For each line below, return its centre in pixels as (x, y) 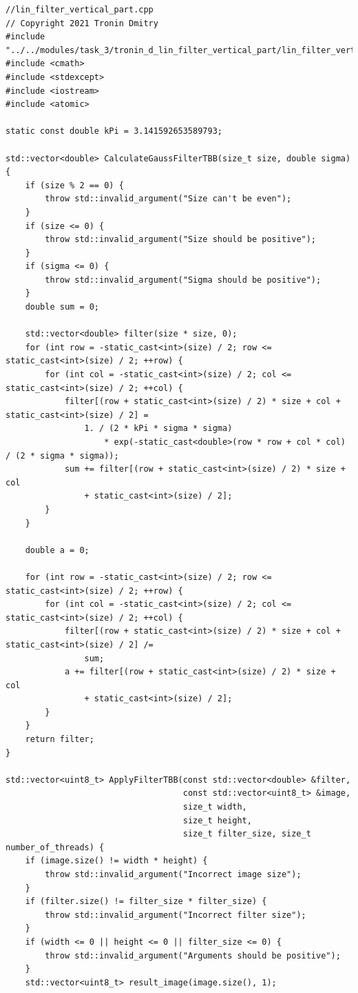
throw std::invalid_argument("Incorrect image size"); (173, 874)
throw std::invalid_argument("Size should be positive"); (181, 240)
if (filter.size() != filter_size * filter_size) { (146, 902)
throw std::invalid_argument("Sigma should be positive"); (183, 280)
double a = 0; (57, 550)
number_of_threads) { (55, 847)
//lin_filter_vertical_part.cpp (80, 10)
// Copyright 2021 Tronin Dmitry (82, 23)
